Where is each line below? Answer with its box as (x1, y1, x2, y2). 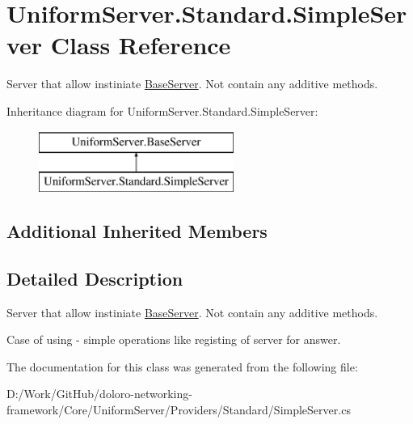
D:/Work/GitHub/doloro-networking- (6, 385, 192, 402)
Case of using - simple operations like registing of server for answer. (6, 331, 341, 348)
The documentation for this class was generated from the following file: (6, 358, 358, 375)
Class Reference (50, 28, 231, 61)
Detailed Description (6, 265, 183, 290)
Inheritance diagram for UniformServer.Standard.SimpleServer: (6, 102, 318, 119)
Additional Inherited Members (6, 218, 268, 244)
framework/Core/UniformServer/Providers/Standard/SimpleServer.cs (6, 401, 351, 418)
